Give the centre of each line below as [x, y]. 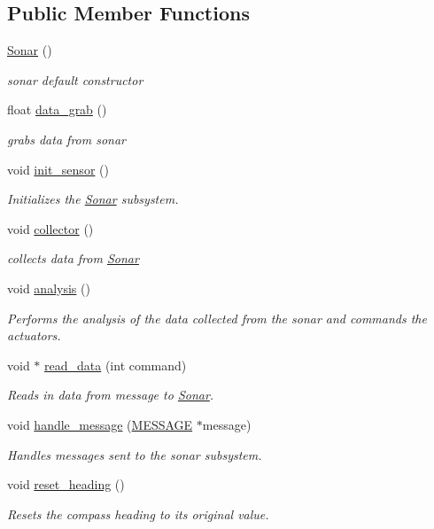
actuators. [34, 335]
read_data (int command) [116, 365]
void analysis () [49, 288]
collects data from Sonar [73, 258]
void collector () [50, 228]
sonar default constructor [75, 79]
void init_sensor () [58, 169]
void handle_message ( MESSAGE [100, 424]
